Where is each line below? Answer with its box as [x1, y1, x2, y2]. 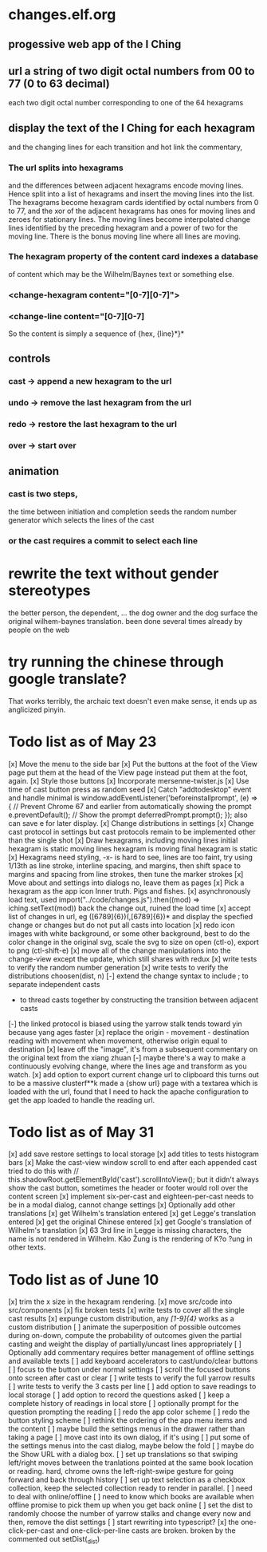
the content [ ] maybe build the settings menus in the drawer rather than [8, 1424, 245, 1434]
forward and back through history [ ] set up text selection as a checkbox [8, 1475, 245, 1485]
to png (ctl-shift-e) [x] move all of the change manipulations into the [8, 946, 231, 955]
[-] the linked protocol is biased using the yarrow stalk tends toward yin [8, 1019, 243, 1029]
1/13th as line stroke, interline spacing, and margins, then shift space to [8, 860, 241, 871]
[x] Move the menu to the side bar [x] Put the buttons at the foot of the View [8, 759, 257, 768]
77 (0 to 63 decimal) [8, 77, 110, 90]
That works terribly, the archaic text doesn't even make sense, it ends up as [8, 696, 257, 705]
